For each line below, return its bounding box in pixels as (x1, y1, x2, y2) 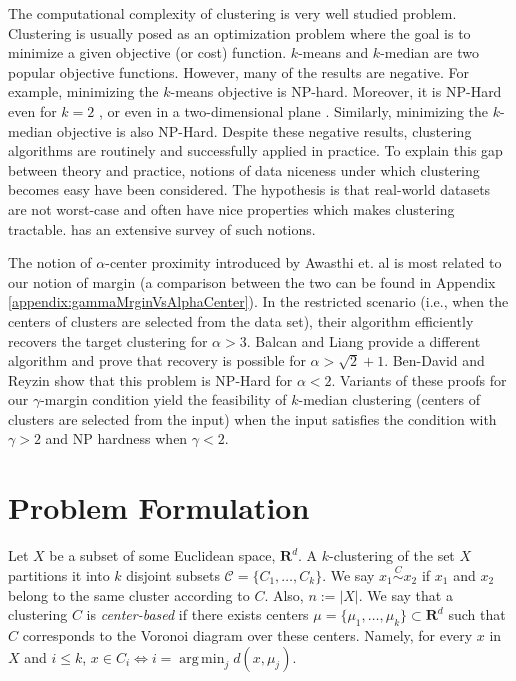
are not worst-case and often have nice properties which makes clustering (8, 198, 455, 219)
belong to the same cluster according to (8, 584, 250, 605)
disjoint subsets (126, 565, 220, 585)
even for (8, 100, 57, 121)
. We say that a (358, 584, 453, 605)
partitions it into (8, 565, 110, 585)
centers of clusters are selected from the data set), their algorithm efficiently (8, 310, 474, 331)
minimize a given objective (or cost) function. (8, 42, 287, 63)
